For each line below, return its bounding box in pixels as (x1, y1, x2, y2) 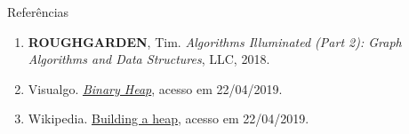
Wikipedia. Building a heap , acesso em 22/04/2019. (28, 109, 309, 128)
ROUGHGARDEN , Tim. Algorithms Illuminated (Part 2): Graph (28, 32, 402, 51)
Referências (7, 3, 69, 20)
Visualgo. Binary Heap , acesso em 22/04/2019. (28, 79, 283, 98)
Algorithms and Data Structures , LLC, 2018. (28, 50, 270, 68)
